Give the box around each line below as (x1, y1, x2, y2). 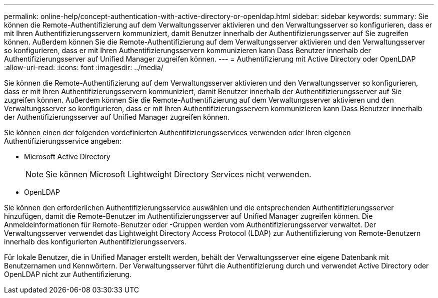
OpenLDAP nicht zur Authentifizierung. (4, 270, 131, 278)
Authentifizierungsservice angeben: (4, 137, 122, 145)
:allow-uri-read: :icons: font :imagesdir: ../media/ (4, 63, 163, 72)
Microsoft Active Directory (24, 152, 110, 161)
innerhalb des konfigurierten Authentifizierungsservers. (4, 237, 186, 246)
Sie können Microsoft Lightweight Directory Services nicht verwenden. (45, 169, 311, 179)
